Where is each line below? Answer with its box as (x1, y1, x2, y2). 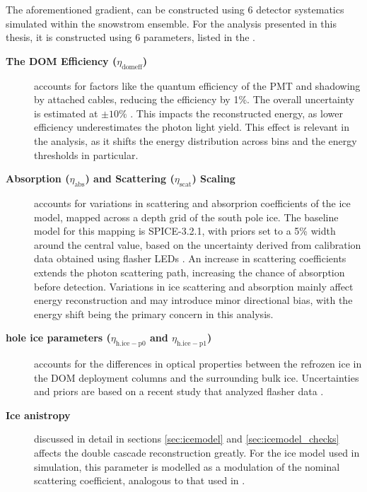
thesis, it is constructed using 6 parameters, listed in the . (6, 30, 255, 45)
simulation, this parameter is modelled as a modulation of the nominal (34, 459, 340, 474)
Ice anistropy (6, 407, 71, 422)
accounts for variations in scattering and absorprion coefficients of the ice (34, 195, 351, 210)
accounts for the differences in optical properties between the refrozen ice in (34, 356, 362, 371)
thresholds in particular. (34, 147, 139, 162)
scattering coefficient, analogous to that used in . (34, 473, 245, 488)
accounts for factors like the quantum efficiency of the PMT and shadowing (34, 78, 361, 93)
